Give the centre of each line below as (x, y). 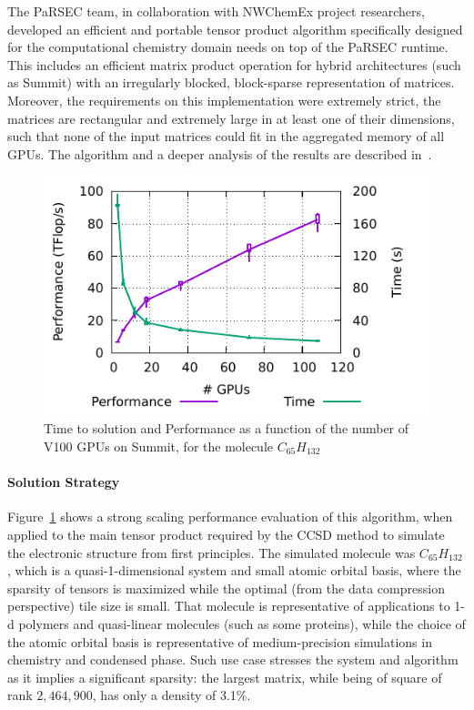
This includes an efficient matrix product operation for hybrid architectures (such (234, 64)
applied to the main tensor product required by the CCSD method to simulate (226, 534)
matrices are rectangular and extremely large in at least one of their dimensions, (231, 118)
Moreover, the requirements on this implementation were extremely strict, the (224, 100)
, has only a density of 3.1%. (171, 695)
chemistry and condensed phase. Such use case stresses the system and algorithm (233, 659)
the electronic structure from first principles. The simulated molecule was (212, 552)
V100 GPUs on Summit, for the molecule (159, 446)
